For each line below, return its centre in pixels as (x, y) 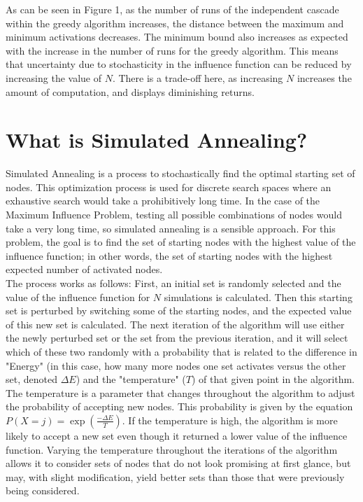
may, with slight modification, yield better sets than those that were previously (175, 476)
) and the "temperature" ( (131, 379)
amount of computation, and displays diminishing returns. (130, 91)
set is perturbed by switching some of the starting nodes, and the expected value (179, 311)
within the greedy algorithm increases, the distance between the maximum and (175, 23)
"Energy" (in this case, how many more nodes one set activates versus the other (176, 365)
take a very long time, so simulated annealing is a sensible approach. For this (171, 228)
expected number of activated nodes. (84, 269)
